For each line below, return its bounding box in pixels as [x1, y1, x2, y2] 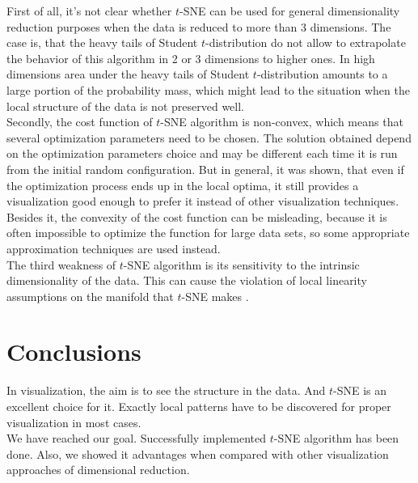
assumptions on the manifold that [6, 287, 174, 304]
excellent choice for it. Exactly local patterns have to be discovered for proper [6, 398, 391, 414]
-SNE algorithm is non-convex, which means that [160, 113, 403, 130]
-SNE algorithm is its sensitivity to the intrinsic [123, 256, 360, 273]
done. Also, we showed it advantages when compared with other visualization [6, 445, 389, 462]
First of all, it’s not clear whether [6, 2, 172, 19]
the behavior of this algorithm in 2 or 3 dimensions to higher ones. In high [6, 49, 375, 66]
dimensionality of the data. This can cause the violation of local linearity [6, 272, 367, 289]
